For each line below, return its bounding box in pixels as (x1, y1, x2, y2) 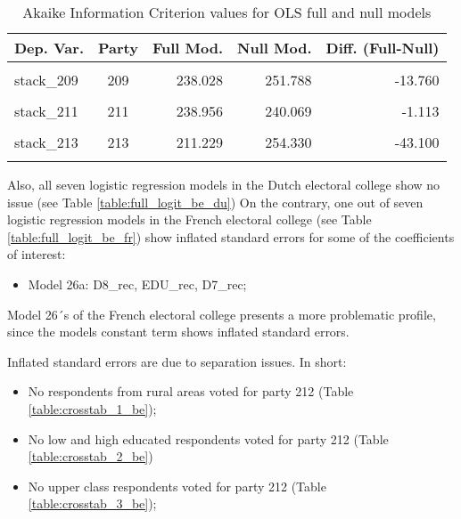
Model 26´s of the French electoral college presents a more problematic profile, (7, 304, 436, 323)
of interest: (7, 245, 66, 264)
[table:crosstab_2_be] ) (28, 447, 153, 466)
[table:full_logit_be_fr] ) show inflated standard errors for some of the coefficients (7, 227, 455, 246)
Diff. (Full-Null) (325, 37, 440, 58)
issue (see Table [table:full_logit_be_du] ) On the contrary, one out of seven (7, 192, 424, 211)
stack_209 (14, 69, 78, 90)
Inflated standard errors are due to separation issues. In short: (7, 352, 347, 370)
